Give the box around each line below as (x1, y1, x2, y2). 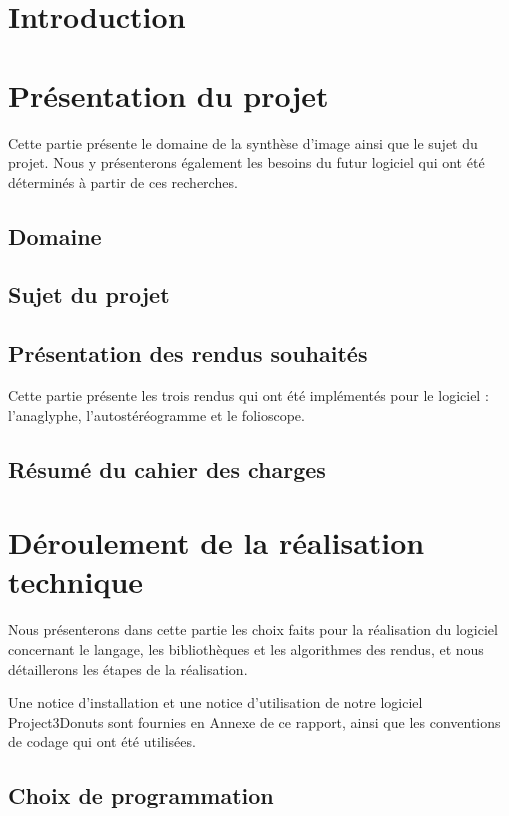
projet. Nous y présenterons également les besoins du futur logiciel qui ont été (8, 152, 485, 173)
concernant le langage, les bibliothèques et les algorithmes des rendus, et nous (8, 638, 484, 659)
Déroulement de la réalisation (8, 522, 425, 563)
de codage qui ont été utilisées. (8, 731, 196, 752)
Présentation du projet (8, 74, 329, 115)
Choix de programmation (8, 780, 274, 811)
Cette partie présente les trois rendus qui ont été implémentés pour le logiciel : (8, 385, 489, 406)
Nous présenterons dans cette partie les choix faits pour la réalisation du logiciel (8, 619, 498, 640)
